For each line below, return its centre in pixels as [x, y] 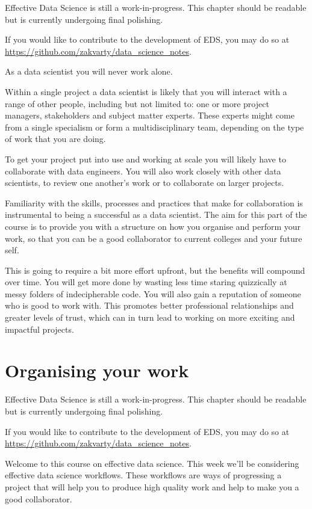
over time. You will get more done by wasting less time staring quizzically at [146, 282]
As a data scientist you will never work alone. [89, 71]
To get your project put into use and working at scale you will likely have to [145, 159]
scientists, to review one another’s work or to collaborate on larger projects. [145, 183]
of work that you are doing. [55, 139]
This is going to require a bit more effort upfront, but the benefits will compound [155, 270]
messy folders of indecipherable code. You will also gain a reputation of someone [153, 293]
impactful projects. [39, 329]
